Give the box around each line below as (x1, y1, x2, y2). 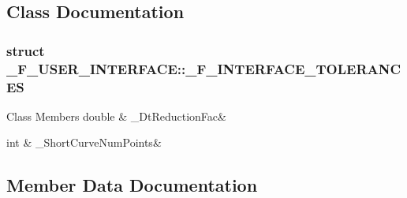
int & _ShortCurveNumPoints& (6, 134, 162, 151)
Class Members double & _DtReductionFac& (6, 107, 226, 124)
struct (6, 40, 45, 60)
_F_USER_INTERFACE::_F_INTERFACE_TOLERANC (6, 58, 401, 78)
